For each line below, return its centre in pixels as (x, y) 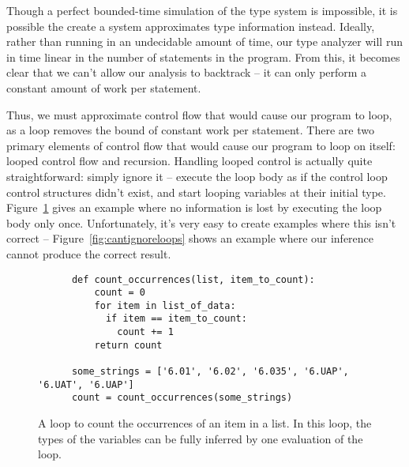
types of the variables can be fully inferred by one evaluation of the (201, 438)
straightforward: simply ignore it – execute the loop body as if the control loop (197, 176)
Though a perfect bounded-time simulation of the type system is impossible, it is (202, 10)
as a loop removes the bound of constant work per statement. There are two (190, 130)
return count (128, 345)
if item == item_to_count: (176, 319)
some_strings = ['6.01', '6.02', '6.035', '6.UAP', (210, 372)
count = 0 (120, 293)
